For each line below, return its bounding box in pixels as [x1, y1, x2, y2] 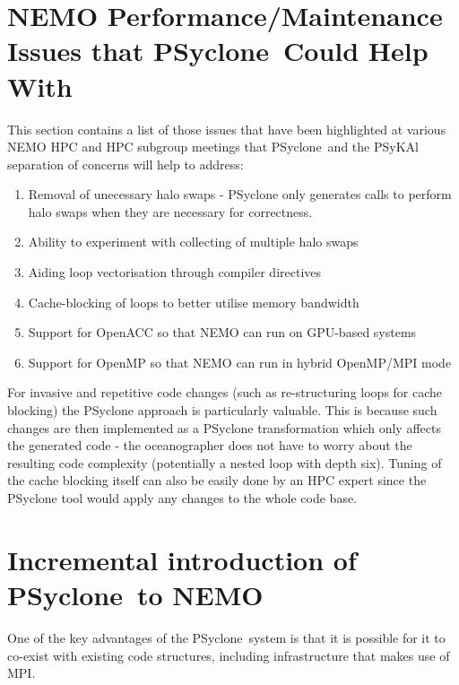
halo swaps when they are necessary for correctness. [28, 202, 313, 221]
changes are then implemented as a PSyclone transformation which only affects [7, 418, 441, 437]
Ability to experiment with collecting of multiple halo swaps [28, 232, 359, 251]
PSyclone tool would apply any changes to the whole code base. [7, 489, 358, 507]
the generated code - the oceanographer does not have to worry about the [7, 436, 412, 455]
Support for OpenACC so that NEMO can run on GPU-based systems [28, 323, 417, 342]
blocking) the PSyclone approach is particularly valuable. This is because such [7, 401, 437, 420]
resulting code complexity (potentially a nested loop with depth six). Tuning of [7, 453, 442, 472]
